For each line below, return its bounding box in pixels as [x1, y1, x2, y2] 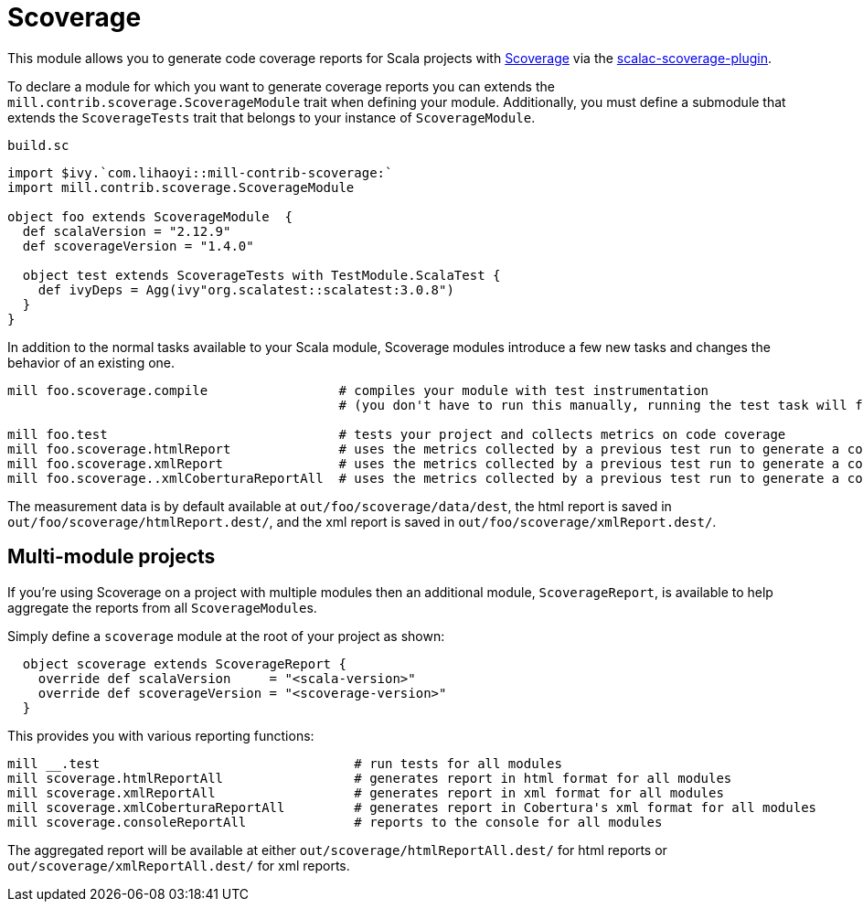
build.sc [7, 137, 69, 153]
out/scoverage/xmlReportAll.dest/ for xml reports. [7, 857, 350, 873]
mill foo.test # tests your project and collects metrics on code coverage [7, 426, 786, 442]
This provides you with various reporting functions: [7, 727, 314, 743]
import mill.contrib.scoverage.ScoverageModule [7, 179, 355, 195]
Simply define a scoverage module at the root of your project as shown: [7, 627, 445, 644]
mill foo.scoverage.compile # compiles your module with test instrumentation [7, 382, 709, 398]
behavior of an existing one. [7, 354, 176, 370]
